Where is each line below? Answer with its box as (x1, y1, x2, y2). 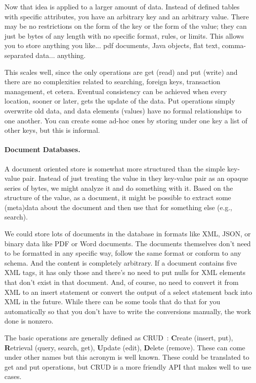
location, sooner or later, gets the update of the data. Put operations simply (4, 96, 235, 106)
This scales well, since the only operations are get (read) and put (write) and (4, 66, 238, 77)
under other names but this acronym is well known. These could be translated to (4, 352, 250, 362)
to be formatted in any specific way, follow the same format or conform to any (4, 248, 242, 258)
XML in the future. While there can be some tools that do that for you (4, 296, 220, 307)
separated (4, 50, 34, 60)
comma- (222, 40, 246, 51)
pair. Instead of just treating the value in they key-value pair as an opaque (22, 173, 249, 183)
